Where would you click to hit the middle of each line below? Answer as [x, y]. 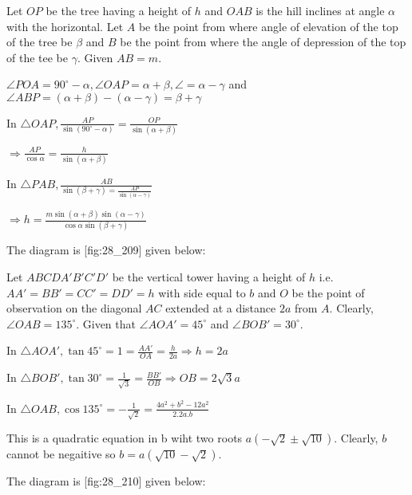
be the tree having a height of [119, 10]
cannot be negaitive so [61, 454]
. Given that [106, 323]
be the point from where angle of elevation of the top [268, 26]
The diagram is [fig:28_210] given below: [106, 481]
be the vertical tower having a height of [209, 276]
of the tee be [37, 57]
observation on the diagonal [74, 308]
